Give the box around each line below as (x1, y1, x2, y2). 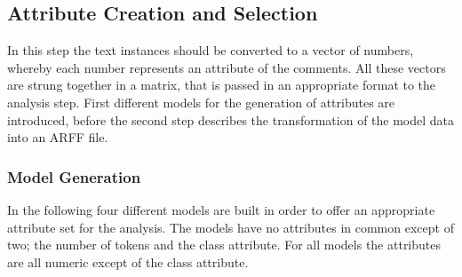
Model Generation (7, 165, 141, 187)
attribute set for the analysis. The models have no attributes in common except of (7, 218, 454, 236)
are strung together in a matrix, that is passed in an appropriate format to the (7, 75, 436, 94)
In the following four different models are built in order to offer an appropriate (7, 200, 435, 218)
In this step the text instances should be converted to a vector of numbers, (7, 41, 414, 59)
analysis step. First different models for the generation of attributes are (7, 92, 395, 111)
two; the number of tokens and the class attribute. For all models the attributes (7, 235, 442, 254)
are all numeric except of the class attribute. (7, 252, 249, 271)
